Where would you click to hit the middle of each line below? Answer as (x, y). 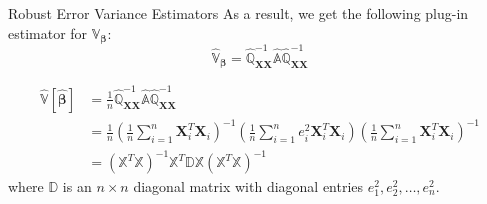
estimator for (48, 32)
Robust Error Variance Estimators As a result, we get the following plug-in (238, 13)
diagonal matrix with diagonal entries (248, 186)
